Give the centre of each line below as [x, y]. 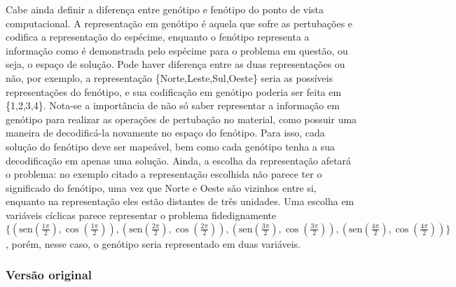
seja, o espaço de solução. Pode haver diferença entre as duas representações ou [175, 64]
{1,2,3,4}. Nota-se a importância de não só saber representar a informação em [173, 105]
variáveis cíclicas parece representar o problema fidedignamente [141, 215]
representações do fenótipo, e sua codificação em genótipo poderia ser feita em [174, 91]
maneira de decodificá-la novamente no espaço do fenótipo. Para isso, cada [165, 133]
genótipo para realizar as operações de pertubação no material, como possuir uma [181, 119]
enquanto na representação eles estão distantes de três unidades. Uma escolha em [180, 201]
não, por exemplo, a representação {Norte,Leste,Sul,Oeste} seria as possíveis [170, 77]
